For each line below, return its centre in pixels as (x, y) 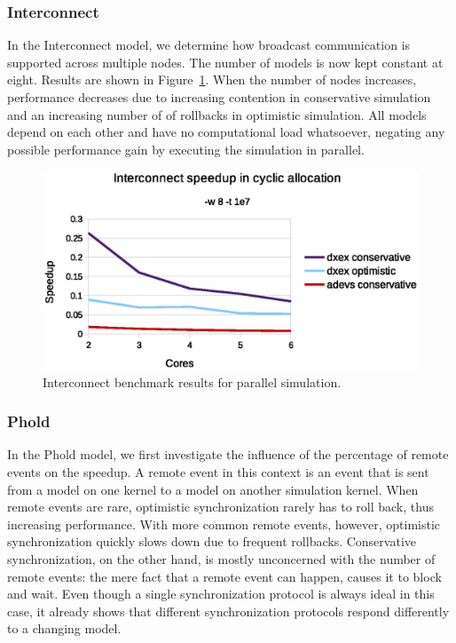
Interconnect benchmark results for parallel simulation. (192, 381)
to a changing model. (64, 628)
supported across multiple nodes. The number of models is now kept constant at (225, 62)
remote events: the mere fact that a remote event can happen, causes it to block (224, 576)
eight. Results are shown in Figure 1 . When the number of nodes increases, (212, 79)
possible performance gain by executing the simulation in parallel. (186, 149)
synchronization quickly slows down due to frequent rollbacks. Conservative (212, 541)
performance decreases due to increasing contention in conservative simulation (219, 97)
